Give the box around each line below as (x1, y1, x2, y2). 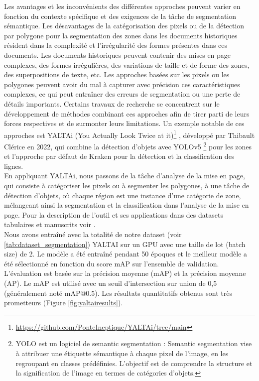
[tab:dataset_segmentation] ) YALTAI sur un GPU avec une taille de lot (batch (4, 239, 246, 249)
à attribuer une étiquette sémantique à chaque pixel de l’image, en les (15, 348, 229, 358)
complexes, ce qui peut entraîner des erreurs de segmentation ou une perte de (4, 89, 241, 99)
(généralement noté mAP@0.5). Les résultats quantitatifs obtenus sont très (4, 287, 232, 298)
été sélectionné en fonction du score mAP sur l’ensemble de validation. (4, 258, 219, 268)
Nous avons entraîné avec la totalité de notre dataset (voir (4, 229, 182, 239)
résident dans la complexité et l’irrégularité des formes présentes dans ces (4, 40, 228, 50)
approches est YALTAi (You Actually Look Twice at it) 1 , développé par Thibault (4, 128, 255, 140)
